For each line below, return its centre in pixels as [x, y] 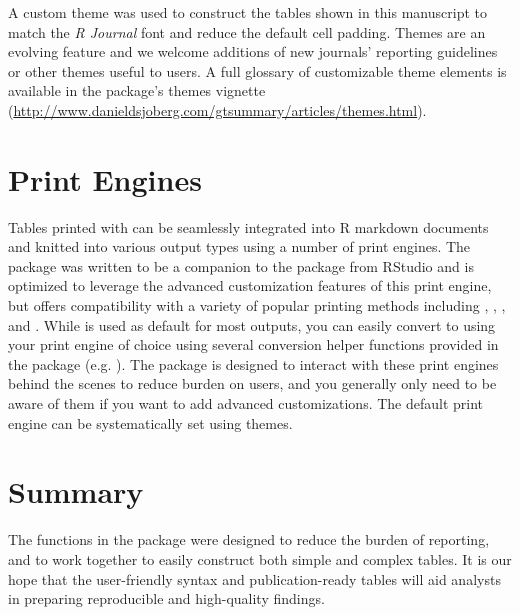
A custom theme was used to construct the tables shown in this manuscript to [247, 12]
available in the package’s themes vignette [137, 90]
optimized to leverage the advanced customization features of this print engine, [250, 285]
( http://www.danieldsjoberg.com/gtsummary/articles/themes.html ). [217, 109]
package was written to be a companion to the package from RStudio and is [241, 265]
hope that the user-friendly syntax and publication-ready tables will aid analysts [254, 578]
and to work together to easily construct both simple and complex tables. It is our [260, 558]
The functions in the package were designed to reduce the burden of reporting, [249, 539]
